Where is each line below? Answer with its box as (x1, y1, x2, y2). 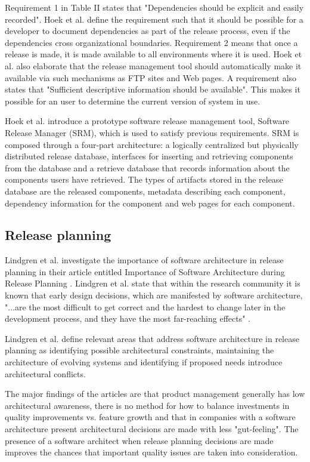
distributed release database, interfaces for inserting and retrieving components (5, 150, 293, 162)
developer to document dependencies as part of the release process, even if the (5, 24, 290, 37)
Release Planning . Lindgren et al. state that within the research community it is (5, 277, 300, 289)
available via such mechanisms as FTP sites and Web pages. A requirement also (5, 71, 297, 84)
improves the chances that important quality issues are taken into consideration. (5, 446, 298, 458)
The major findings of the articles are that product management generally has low (5, 387, 305, 400)
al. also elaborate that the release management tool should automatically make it (5, 59, 302, 72)
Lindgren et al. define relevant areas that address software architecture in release (5, 332, 299, 344)
